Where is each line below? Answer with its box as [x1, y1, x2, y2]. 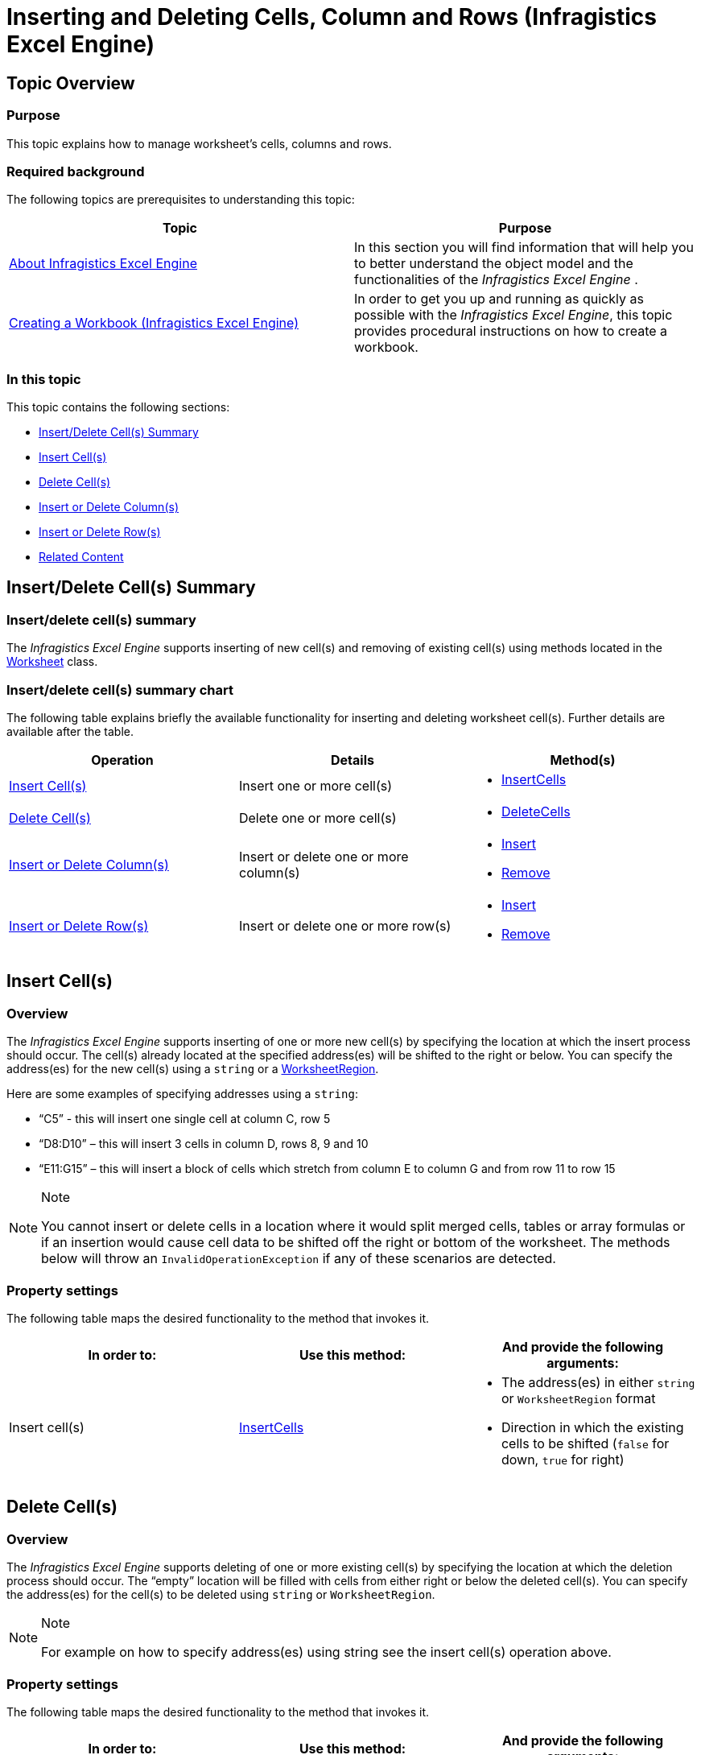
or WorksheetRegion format [501, 1390, 656, 1406]
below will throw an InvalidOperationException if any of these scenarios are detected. [41, 1250, 556, 1267]
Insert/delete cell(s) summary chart [6, 681, 233, 698]
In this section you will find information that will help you [354, 239, 694, 256]
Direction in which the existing [501, 1418, 684, 1435]
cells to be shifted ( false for [501, 1435, 670, 1451]
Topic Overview [6, 72, 135, 93]
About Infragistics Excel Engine [9, 255, 198, 272]
